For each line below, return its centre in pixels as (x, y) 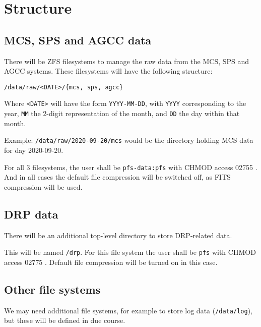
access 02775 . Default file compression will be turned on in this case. (111, 262)
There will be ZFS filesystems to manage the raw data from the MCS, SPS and (127, 61)
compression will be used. (43, 186)
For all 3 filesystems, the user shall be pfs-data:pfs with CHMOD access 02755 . (131, 167)
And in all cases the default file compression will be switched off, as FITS (117, 177)
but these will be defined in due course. (65, 320)
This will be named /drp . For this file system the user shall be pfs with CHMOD (130, 252)
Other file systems (52, 289)
